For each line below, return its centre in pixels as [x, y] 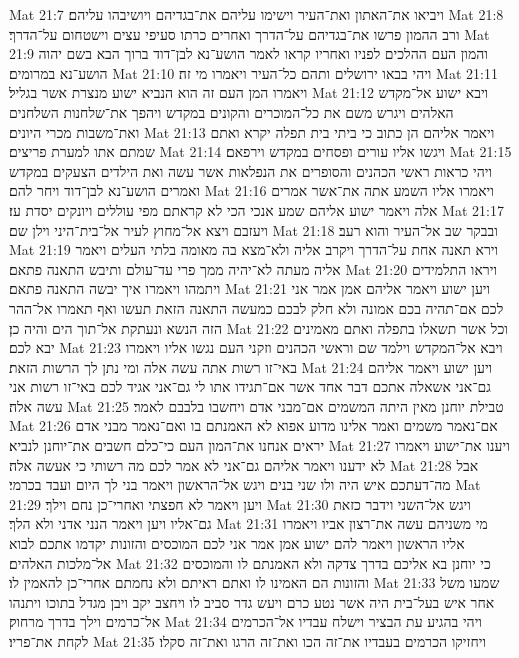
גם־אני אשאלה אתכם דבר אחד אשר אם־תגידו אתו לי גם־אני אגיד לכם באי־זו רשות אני [250, 386]
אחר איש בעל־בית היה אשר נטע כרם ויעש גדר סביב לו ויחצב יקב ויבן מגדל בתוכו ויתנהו [252, 601]
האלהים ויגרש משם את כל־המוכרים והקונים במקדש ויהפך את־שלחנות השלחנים [231, 111]
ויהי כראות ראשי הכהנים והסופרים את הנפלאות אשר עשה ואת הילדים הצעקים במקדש [251, 170]
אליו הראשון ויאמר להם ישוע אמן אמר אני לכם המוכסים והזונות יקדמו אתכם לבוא [237, 543]
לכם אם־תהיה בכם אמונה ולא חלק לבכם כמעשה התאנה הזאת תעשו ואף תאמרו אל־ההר [256, 307]
